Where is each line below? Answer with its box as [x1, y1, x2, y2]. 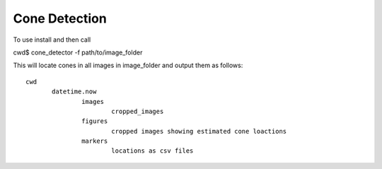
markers [81, 137, 108, 145]
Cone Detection [13, 11, 108, 26]
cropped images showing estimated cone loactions [110, 127, 287, 135]
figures [81, 117, 108, 125]
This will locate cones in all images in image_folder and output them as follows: [13, 61, 243, 70]
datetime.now [52, 88, 97, 95]
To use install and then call [13, 35, 91, 44]
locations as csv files [110, 147, 194, 155]
